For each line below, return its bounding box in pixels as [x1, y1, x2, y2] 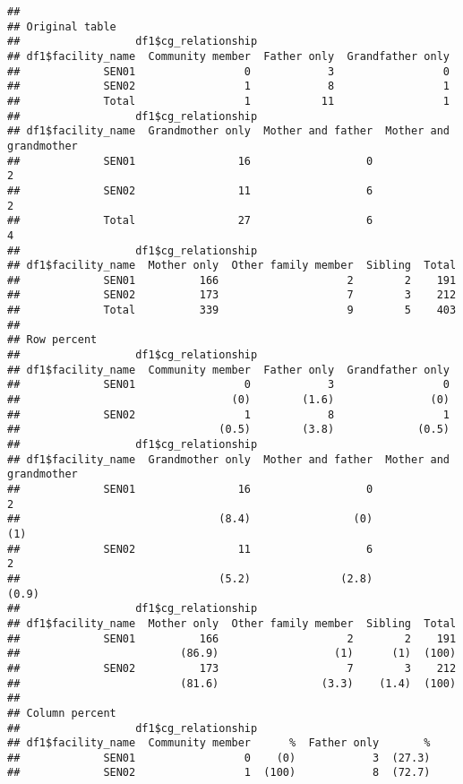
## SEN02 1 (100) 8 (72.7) [7, 766, 431, 780]
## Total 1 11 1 [7, 94, 450, 108]
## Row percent [7, 333, 98, 347]
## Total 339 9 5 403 [7, 304, 457, 317]
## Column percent [7, 706, 116, 719]
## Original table [7, 20, 116, 33]
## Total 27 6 [7, 214, 373, 228]
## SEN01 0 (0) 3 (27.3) [7, 751, 431, 764]
